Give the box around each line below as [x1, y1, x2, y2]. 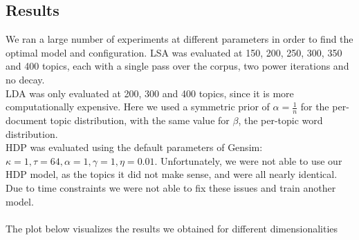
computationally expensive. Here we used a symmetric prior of [6, 99, 270, 114]
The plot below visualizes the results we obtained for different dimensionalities [6, 221, 338, 235]
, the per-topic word [238, 113, 323, 127]
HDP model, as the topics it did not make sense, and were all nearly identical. [6, 167, 338, 181]
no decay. [6, 72, 45, 86]
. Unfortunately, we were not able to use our [154, 153, 342, 168]
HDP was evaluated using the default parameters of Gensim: [6, 140, 263, 154]
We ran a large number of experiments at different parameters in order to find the [6, 32, 353, 46]
